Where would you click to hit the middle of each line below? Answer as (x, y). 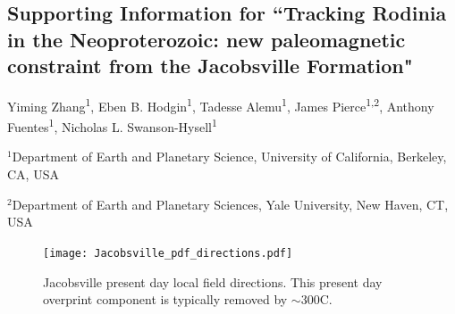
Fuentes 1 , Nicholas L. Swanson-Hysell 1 (112, 125)
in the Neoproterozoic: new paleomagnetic (206, 39)
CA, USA (33, 174)
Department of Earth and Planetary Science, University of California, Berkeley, (229, 157)
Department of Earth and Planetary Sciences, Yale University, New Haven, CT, (230, 204)
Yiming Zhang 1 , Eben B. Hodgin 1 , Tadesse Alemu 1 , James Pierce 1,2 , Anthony (221, 104)
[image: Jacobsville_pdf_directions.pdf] (168, 253)
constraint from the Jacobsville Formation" (210, 66)
